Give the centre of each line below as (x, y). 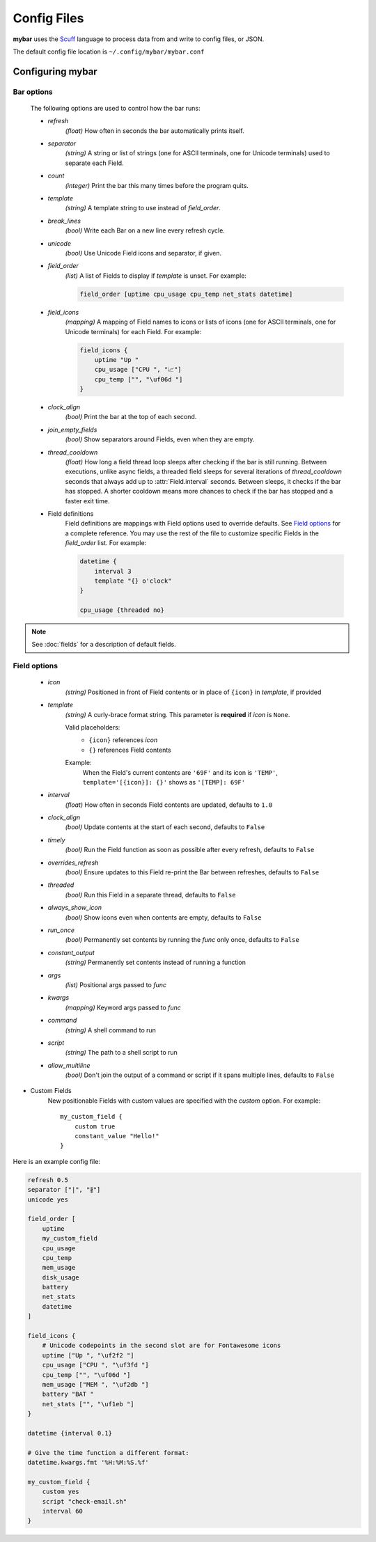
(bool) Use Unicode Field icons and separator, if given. (143, 253)
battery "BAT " (68, 1394)
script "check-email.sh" (85, 1501)
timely (56, 840)
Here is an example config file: (57, 1161)
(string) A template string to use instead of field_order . (143, 208)
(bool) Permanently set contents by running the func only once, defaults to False (182, 940)
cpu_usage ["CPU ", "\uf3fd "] (95, 1365)
